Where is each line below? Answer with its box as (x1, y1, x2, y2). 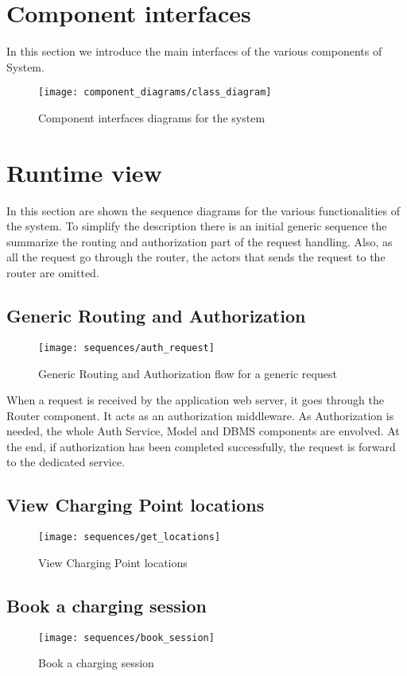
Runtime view (6, 156, 162, 188)
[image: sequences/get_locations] (38, 531, 221, 543)
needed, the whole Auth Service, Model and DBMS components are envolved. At (6, 423, 400, 439)
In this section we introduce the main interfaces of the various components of (6, 43, 382, 60)
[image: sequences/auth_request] (38, 342, 215, 353)
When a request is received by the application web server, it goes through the (6, 392, 384, 408)
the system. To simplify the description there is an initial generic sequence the (6, 218, 387, 234)
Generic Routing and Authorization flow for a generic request (38, 365, 337, 381)
